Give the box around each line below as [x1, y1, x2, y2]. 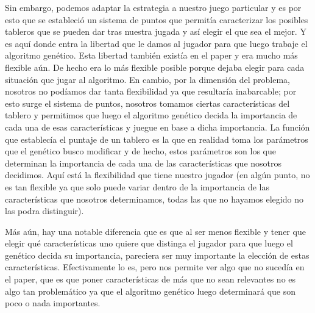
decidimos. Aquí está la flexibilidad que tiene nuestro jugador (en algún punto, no [5, 168, 310, 181]
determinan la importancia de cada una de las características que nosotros [5, 156, 282, 169]
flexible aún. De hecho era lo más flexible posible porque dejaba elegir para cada [5, 60, 305, 73]
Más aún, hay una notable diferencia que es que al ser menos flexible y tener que [5, 225, 306, 237]
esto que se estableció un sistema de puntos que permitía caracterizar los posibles [5, 13, 308, 26]
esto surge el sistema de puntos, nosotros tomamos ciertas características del [5, 96, 290, 109]
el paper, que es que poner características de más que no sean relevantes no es [5, 273, 296, 286]
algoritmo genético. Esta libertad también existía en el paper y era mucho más [5, 49, 298, 62]
